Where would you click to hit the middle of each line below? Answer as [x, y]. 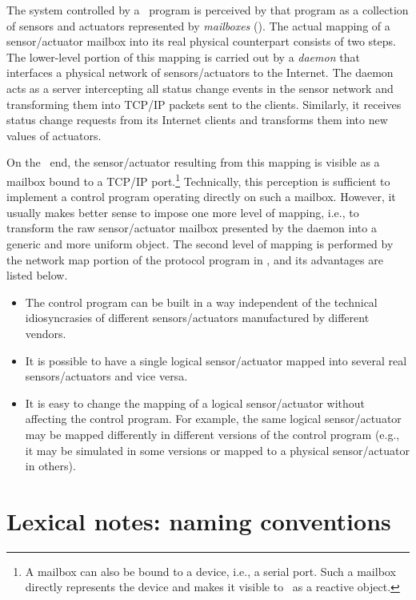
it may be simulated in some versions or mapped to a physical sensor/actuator [217, 450]
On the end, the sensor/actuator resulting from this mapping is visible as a [193, 162]
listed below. [37, 275]
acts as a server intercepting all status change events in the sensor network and [200, 88]
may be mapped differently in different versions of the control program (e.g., [212, 434]
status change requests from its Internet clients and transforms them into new [197, 120]
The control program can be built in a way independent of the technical [201, 302]
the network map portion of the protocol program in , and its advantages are [195, 259]
